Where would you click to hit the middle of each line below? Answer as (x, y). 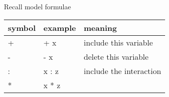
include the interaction (122, 71)
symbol (22, 27)
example (60, 27)
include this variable (119, 42)
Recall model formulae (37, 6)
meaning (100, 27)
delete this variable (116, 56)
